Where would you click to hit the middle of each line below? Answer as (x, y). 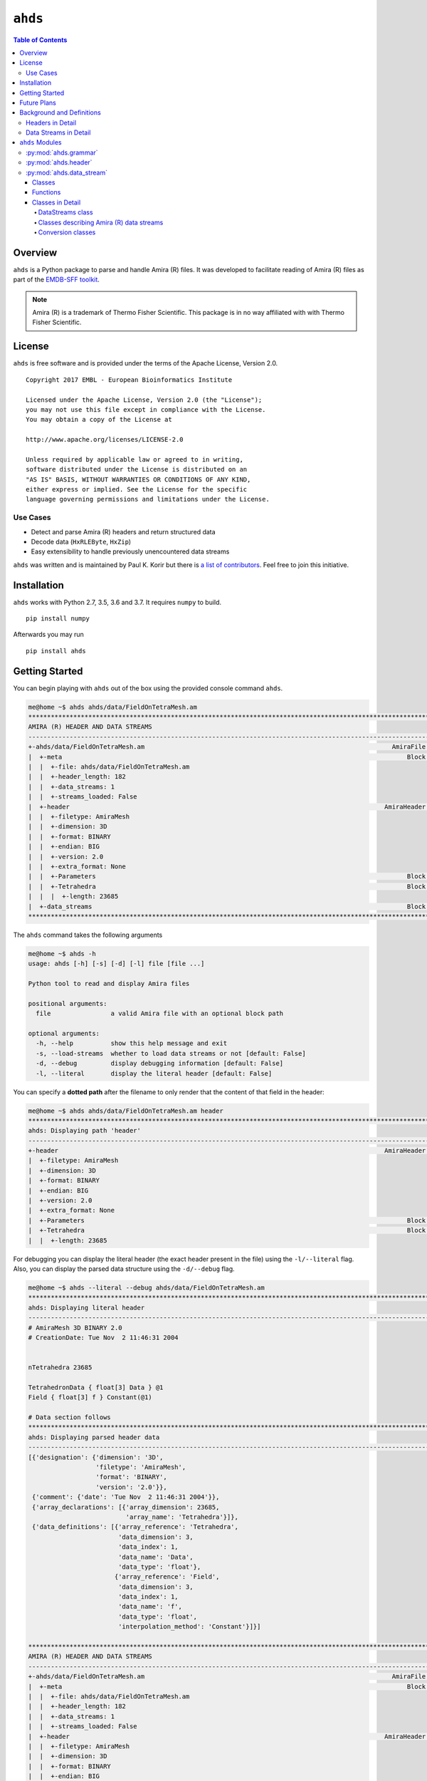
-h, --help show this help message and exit (132, 1043)
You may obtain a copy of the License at (99, 420)
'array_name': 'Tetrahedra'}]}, (182, 1517)
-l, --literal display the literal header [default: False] (154, 1073)
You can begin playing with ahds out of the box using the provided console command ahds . (148, 688)
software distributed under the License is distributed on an (137, 469)
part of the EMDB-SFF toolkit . (56, 280)
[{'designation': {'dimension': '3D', (96, 1457)
